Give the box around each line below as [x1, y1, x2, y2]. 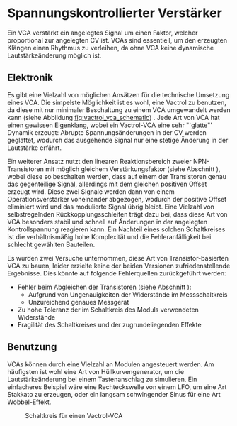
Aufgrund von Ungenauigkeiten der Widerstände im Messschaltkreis [28, 290, 228, 299]
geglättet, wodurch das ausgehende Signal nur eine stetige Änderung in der [7, 136, 229, 144]
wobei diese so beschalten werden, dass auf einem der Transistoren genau [7, 172, 226, 180]
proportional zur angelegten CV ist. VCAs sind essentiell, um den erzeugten [7, 35, 228, 44]
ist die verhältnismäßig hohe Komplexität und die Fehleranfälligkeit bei [7, 232, 212, 241]
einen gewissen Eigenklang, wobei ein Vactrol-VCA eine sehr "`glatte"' [7, 121, 212, 129]
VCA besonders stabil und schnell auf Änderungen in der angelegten [7, 217, 208, 226]
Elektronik [7, 72, 53, 84]
